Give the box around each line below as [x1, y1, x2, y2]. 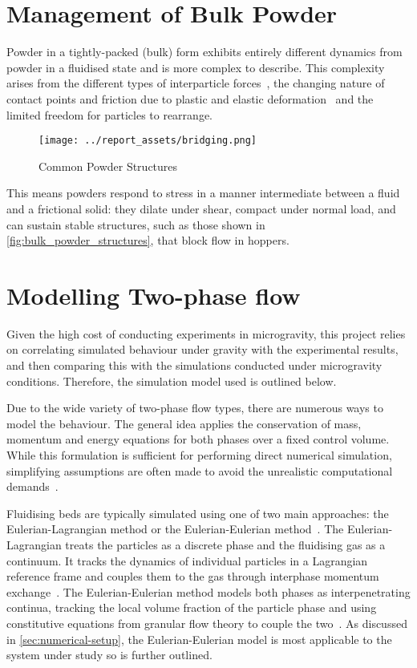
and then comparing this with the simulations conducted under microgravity [6, 357, 383, 374]
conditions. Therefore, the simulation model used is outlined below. [6, 372, 337, 389]
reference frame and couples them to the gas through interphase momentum [6, 568, 379, 585]
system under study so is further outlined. [6, 646, 213, 663]
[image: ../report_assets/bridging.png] [38, 135, 257, 147]
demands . [6, 478, 59, 495]
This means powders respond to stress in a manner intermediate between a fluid [6, 184, 400, 201]
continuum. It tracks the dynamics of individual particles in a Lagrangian [6, 552, 368, 569]
